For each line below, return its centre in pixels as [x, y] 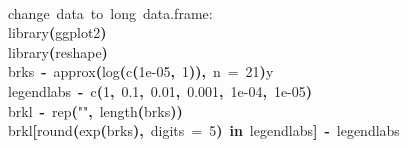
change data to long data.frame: [110, 12]
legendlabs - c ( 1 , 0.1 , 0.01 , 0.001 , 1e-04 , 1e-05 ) [160, 90]
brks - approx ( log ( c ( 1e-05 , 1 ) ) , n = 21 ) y [141, 71]
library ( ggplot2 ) [57, 32]
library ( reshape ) [58, 51]
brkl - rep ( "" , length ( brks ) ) [95, 110]
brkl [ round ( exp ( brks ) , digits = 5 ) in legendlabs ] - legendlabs [204, 130]
